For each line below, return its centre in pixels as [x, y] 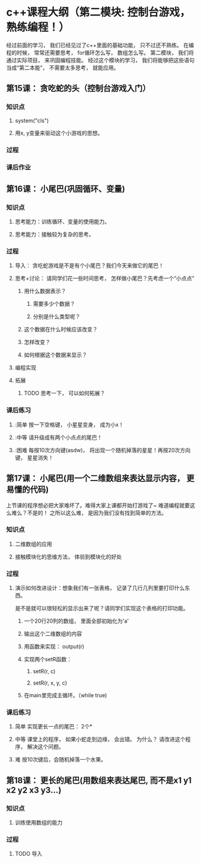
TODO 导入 [28, 854]
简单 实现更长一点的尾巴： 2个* [54, 727]
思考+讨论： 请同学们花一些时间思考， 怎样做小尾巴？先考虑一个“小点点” [105, 278]
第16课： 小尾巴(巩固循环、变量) [66, 189]
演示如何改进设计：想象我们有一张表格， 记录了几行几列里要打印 [94, 588]
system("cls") [32, 120]
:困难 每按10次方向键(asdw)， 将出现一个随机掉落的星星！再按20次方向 [103, 450]
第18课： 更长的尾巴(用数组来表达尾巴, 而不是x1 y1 [99, 780]
